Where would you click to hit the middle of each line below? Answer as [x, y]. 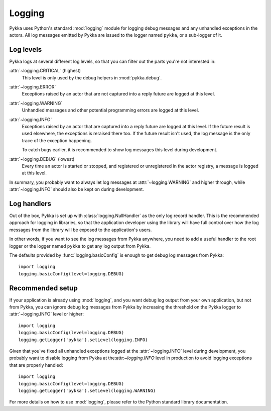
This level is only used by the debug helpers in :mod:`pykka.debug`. [92, 77]
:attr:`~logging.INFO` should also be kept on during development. [77, 189]
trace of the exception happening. [57, 140]
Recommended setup [43, 288]
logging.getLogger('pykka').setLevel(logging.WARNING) [87, 390]
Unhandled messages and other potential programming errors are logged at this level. [110, 110]
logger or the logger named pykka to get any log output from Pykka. [80, 246]
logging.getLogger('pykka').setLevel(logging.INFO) [83, 340]
